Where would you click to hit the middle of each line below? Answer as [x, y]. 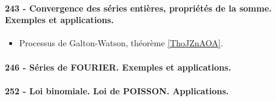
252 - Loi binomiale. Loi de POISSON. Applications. [117, 90]
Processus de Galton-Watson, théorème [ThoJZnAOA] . [121, 43]
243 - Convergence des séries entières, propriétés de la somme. [138, 8]
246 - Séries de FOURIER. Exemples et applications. [118, 67]
